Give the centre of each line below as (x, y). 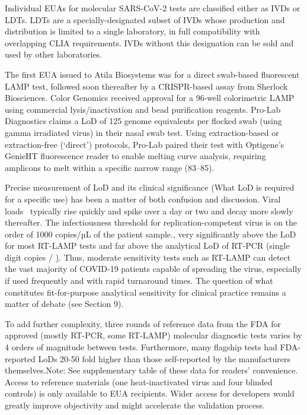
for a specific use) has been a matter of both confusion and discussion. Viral (143, 199)
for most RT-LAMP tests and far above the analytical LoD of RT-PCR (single (147, 245)
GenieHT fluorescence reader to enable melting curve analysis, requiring (135, 156)
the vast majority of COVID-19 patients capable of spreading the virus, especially (153, 269)
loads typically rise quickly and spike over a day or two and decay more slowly (149, 210)
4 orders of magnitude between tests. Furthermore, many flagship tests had (141, 347)
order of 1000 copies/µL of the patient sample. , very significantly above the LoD (151, 234)
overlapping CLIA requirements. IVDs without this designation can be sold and (149, 42)
